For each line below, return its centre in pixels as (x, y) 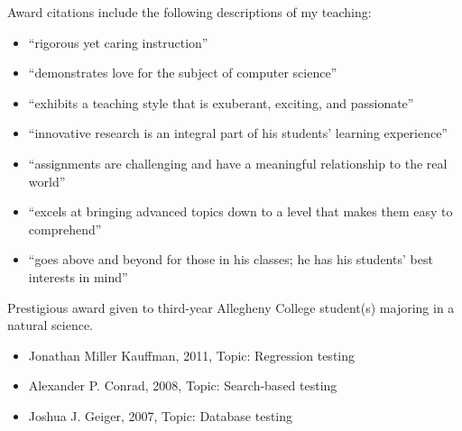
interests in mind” (78, 276)
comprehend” (65, 229)
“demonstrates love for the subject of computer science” (183, 73)
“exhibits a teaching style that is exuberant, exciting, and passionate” (221, 102)
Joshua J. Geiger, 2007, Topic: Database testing (161, 415)
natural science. (51, 325)
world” (47, 181)
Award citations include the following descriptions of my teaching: (189, 12)
